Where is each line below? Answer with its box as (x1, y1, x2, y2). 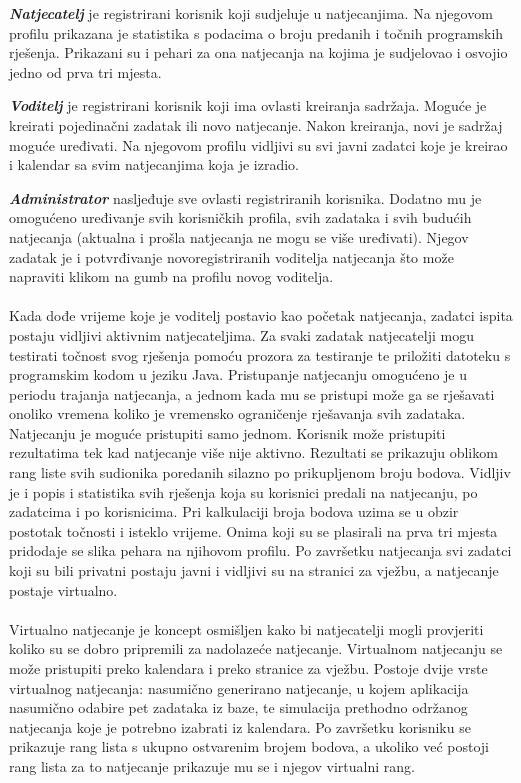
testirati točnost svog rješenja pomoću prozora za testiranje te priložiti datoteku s (9, 344, 511, 365)
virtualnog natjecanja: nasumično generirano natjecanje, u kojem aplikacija (9, 677, 469, 698)
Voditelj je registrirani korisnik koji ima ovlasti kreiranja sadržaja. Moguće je (9, 95, 487, 116)
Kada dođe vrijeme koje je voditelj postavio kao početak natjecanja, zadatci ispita (9, 305, 513, 326)
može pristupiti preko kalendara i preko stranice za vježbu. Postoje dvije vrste (9, 658, 488, 678)
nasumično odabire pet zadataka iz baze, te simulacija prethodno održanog (9, 697, 468, 718)
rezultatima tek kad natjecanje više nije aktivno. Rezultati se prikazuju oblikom (9, 442, 498, 463)
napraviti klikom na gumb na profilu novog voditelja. (9, 266, 334, 287)
